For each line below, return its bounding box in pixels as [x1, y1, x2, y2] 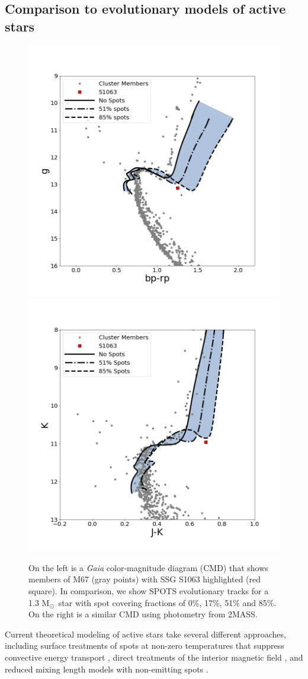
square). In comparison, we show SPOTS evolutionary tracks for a [28, 584, 269, 597]
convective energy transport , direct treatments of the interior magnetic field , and [5, 651, 303, 663]
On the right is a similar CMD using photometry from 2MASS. [28, 608, 258, 620]
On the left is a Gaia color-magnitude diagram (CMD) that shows [28, 561, 268, 573]
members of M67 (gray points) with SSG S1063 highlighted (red [28, 573, 261, 585]
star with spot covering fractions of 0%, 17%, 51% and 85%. [58, 596, 277, 608]
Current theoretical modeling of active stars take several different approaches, [5, 627, 286, 640]
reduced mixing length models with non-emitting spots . [5, 662, 208, 675]
